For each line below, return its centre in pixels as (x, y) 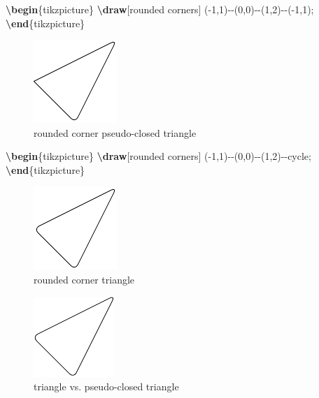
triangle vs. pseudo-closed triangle (106, 386)
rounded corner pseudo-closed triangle (115, 132)
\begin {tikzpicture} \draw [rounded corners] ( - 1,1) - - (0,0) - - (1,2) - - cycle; (158, 156)
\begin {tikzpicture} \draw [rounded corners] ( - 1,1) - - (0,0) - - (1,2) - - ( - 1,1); (160, 9)
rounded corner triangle (84, 280)
